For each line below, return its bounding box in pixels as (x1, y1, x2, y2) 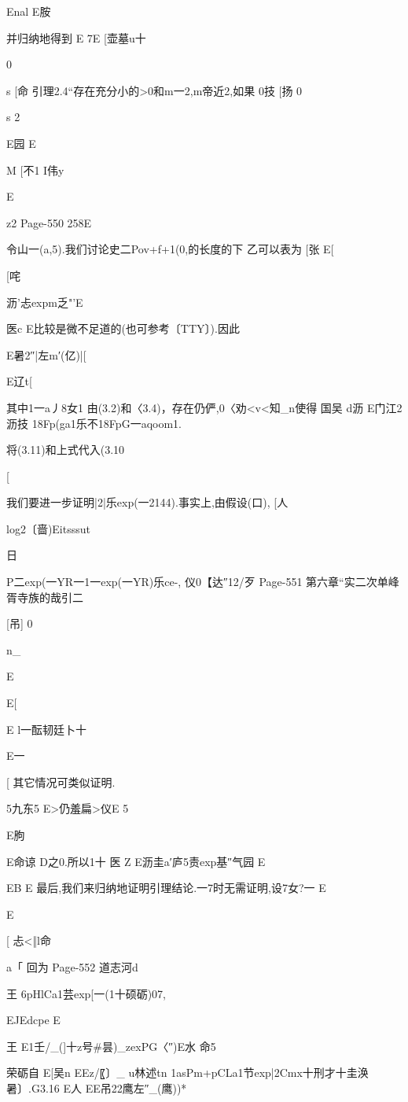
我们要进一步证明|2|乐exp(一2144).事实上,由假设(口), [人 (6, 494, 289, 510)
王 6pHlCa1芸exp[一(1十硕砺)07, (6, 985, 167, 1001)
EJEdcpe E (6, 1012, 61, 1028)
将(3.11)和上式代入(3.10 (6, 441, 125, 458)
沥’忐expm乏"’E (6, 293, 83, 310)
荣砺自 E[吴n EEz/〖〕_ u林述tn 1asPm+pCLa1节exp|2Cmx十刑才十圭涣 (6, 1064, 369, 1081)
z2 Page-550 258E (6, 214, 92, 230)
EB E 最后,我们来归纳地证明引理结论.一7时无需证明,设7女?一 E (6, 879, 326, 896)
